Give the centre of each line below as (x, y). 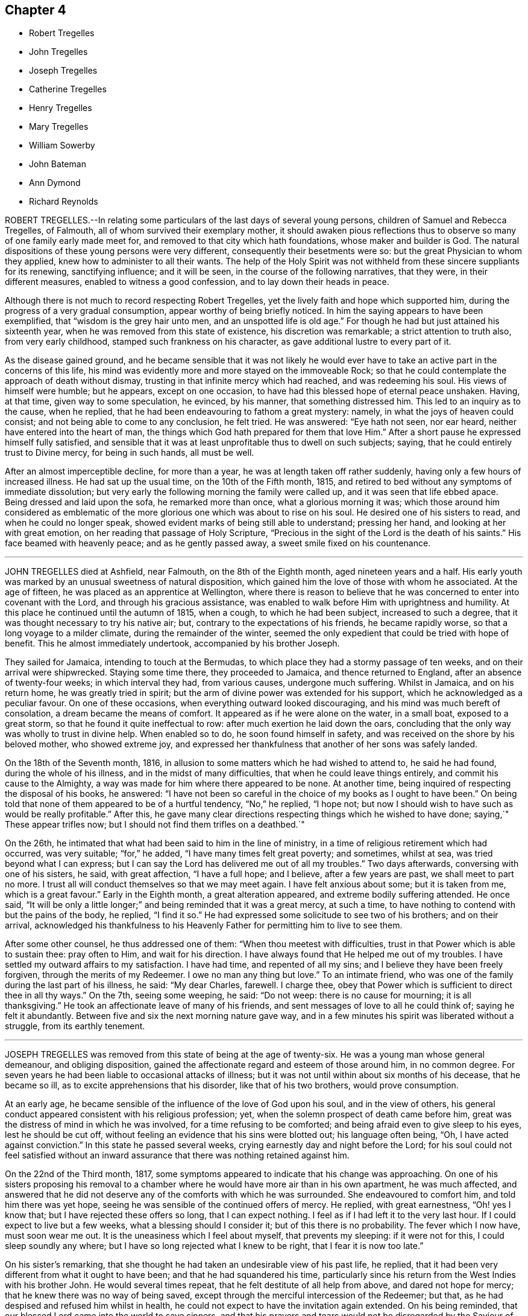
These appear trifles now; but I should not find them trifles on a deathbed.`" (155, 825)
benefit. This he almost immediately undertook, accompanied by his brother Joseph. (172, 644)
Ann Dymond (55, 183)
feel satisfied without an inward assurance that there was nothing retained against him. (177, 1155)
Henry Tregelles (61, 108)
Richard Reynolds (64, 202)
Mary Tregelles (59, 127)
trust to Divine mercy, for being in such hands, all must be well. (130, 453)
